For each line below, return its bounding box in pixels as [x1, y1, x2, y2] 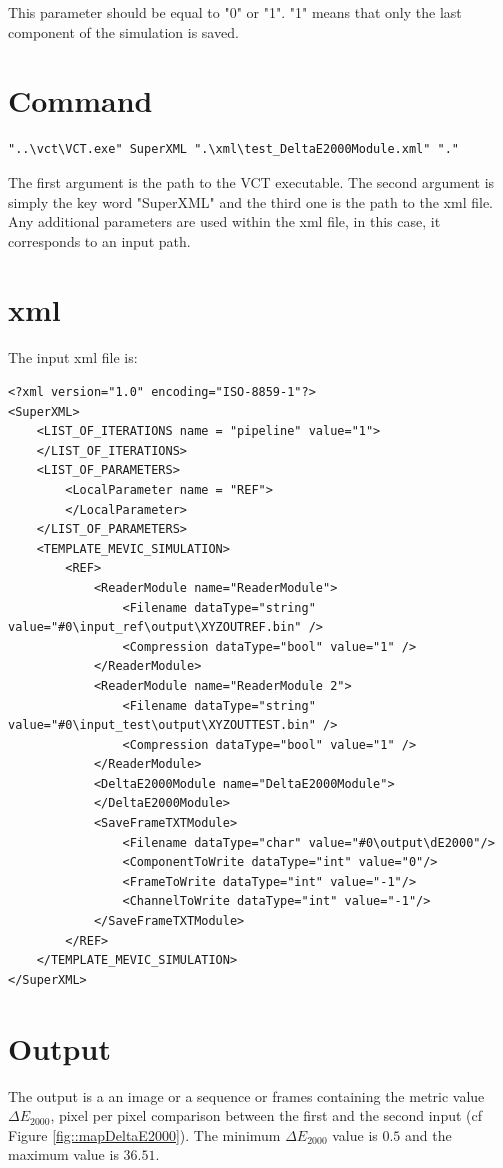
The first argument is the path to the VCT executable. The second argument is [8, 171, 495, 192]
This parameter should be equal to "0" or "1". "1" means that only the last [8, 2, 462, 22]
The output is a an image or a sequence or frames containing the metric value [8, 1085, 485, 1106]
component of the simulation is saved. [8, 21, 239, 42]
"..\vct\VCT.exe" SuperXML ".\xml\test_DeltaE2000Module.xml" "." [8, 142, 460, 157]
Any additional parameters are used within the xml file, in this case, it [8, 211, 441, 232]
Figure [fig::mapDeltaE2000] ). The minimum [8, 1124, 281, 1145]
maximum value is [8, 1144, 119, 1165]
